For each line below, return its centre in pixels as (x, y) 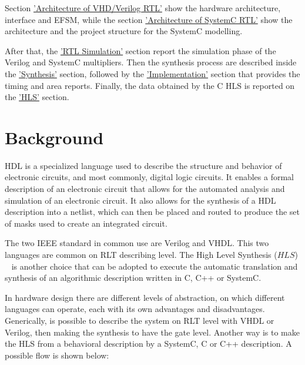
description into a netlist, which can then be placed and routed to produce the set (152, 212)
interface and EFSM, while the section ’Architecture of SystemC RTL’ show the (149, 19)
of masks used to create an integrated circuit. (86, 223)
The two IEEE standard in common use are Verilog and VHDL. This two (137, 243)
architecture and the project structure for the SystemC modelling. (124, 31)
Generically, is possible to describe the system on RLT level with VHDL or (140, 320)
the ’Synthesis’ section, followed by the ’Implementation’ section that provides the (152, 73)
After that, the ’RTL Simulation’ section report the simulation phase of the (140, 50)
